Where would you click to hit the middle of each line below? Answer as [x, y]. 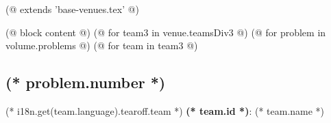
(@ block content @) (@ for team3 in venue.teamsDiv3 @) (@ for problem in [166, 32]
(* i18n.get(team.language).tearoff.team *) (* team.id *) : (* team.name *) [165, 110]
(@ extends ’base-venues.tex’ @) [73, 9]
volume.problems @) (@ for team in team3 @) [102, 45]
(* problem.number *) [86, 82]
